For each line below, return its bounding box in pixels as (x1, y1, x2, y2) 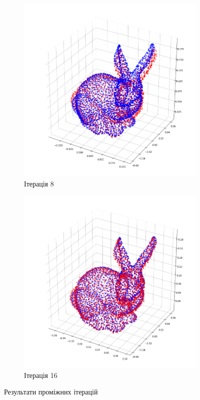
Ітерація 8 (24, 178, 54, 188)
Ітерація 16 (24, 369, 57, 380)
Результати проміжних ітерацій (4, 386, 98, 397)
